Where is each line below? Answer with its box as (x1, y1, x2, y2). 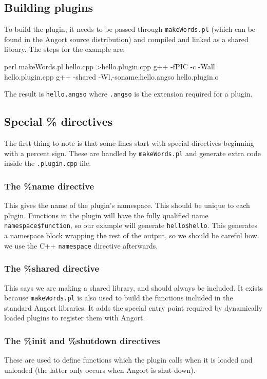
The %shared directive (4, 262, 100, 275)
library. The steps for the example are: (4, 44, 125, 54)
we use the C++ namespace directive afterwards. (4, 240, 158, 251)
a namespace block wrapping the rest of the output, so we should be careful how (4, 230, 257, 241)
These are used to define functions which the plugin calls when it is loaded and (4, 354, 253, 365)
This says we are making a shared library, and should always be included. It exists (4, 282, 263, 293)
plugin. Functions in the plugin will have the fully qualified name (4, 210, 208, 220)
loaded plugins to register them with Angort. (4, 312, 145, 323)
